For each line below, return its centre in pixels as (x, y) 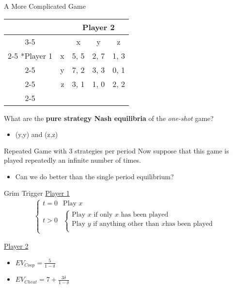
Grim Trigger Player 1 (37, 193)
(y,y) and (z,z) (37, 134)
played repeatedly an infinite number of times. (72, 160)
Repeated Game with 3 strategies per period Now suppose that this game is (116, 150)
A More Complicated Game (45, 6)
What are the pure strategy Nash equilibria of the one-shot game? (109, 118)
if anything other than (126, 224)
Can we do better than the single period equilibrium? (94, 176)
